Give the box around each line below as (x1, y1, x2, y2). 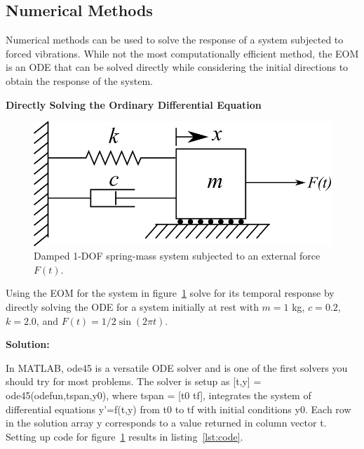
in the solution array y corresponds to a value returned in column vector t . (6, 415, 327, 430)
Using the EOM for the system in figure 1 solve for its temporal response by (6, 286, 335, 300)
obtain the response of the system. (6, 73, 153, 88)
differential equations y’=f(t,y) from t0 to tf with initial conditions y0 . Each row (6, 401, 351, 416)
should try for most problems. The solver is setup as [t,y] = (6, 374, 262, 389)
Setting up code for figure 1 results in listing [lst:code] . (6, 429, 243, 443)
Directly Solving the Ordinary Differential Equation (6, 97, 262, 112)
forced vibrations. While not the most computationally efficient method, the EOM (6, 46, 359, 60)
